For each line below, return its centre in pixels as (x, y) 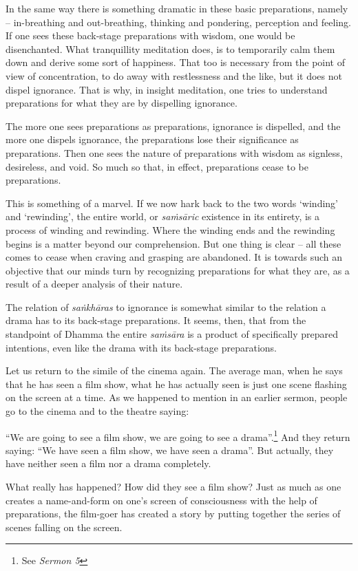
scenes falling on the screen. (64, 527)
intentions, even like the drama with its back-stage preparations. (141, 347)
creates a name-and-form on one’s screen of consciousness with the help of (161, 500)
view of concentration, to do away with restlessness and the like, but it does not (174, 75)
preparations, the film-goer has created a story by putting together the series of (173, 514)
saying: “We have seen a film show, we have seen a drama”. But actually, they (170, 450)
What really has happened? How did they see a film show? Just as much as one (173, 487)
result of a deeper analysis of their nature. (94, 284)
